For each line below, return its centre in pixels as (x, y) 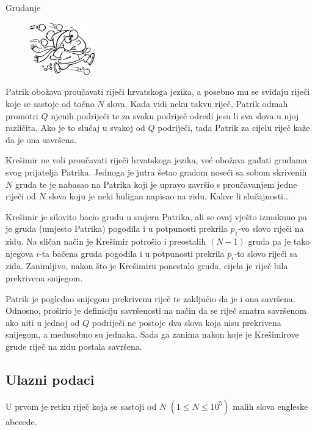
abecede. (21, 421)
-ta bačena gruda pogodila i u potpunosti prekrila (132, 253)
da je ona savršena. (41, 139)
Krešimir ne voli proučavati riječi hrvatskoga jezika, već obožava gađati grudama (156, 160)
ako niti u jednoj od (43, 322)
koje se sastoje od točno (50, 103)
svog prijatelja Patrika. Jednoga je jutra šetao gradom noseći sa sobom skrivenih (156, 172)
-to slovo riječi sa (266, 253)
